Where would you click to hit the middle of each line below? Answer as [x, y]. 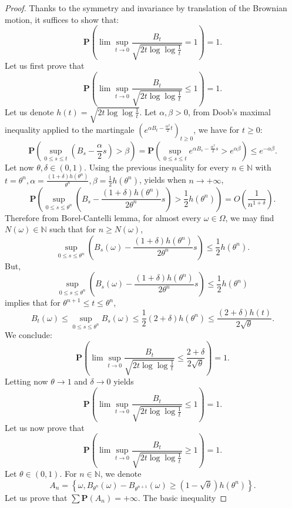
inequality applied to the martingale [70, 130]
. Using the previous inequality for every [157, 167]
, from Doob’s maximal [229, 111]
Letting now [26, 381]
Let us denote [29, 111]
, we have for [217, 130]
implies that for [33, 303]
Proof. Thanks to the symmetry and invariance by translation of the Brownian [146, 8]
